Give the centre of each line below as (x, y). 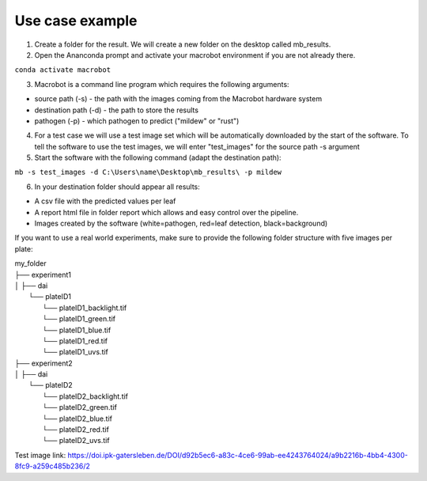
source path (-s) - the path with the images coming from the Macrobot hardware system (178, 99)
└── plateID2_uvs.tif (76, 441)
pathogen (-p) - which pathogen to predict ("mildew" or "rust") (137, 121)
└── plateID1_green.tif (79, 319)
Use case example (76, 21)
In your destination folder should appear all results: (117, 187)
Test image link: (40, 455)
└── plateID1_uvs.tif (75, 352)
